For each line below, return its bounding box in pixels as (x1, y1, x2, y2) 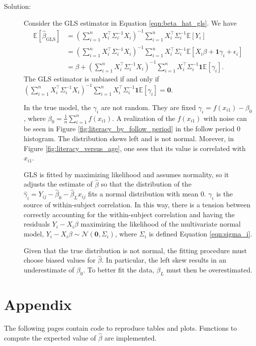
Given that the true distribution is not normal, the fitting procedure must (24, 245, 247, 255)
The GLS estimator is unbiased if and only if (24, 73, 159, 83)
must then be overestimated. (166, 265, 253, 275)
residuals (24, 219, 50, 229)
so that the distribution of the (101, 179, 192, 189)
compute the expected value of (4, 332, 96, 343)
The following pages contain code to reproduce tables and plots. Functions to (4, 322, 237, 333)
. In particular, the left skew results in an (102, 255, 226, 265)
